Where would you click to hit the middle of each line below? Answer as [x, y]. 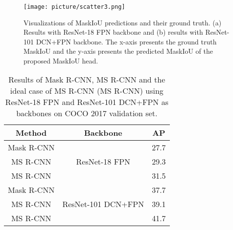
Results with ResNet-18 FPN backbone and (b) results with [113, 32]
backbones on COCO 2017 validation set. [87, 113]
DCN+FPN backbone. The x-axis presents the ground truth [126, 41]
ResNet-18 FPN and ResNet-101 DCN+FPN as [87, 102]
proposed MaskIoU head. [61, 61]
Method [31, 132]
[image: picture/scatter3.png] [74, 7]
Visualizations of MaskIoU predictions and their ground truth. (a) [123, 22]
